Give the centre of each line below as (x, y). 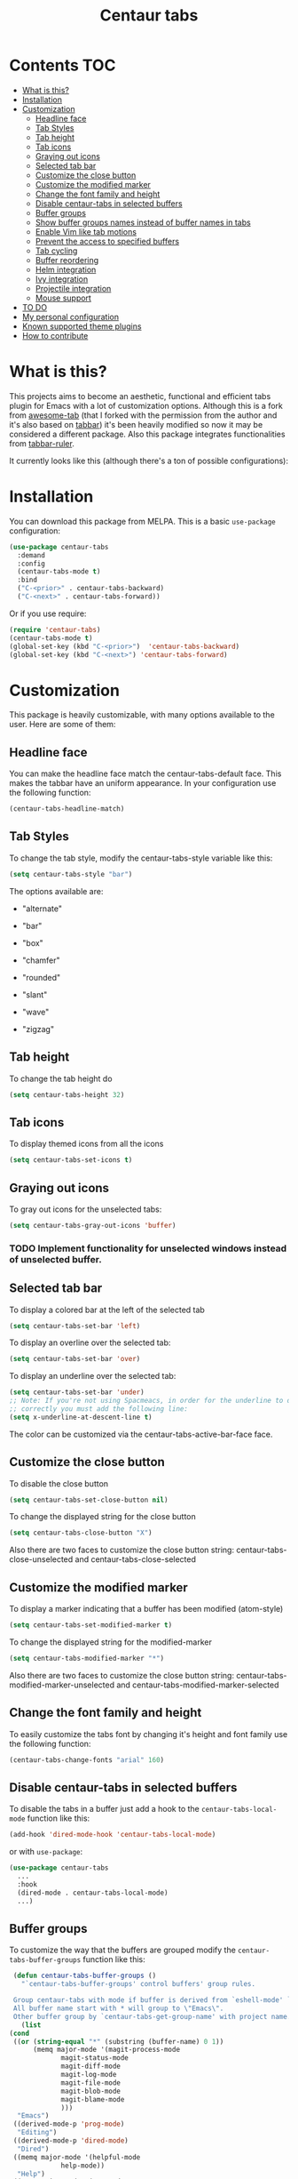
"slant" (35, 994)
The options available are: (56, 891)
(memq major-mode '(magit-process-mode (106, 2050)
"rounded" (41, 977)
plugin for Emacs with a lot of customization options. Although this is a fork (146, 405)
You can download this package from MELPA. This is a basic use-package (143, 521)
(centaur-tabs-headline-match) (67, 809)
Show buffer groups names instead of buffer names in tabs (143, 222)
